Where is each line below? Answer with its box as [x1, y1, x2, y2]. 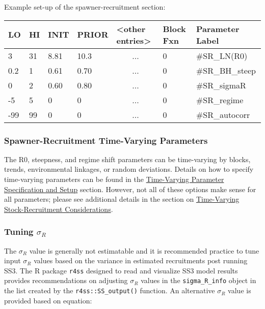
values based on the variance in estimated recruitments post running [34, 255, 248, 266]
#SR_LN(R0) [196, 49, 248, 61]
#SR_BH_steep [196, 64, 256, 76]
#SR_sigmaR [196, 79, 246, 91]
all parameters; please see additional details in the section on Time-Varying [4, 194, 240, 204]
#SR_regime [196, 94, 244, 106]
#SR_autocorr [196, 108, 250, 120]
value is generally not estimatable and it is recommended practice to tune [29, 245, 259, 256]
